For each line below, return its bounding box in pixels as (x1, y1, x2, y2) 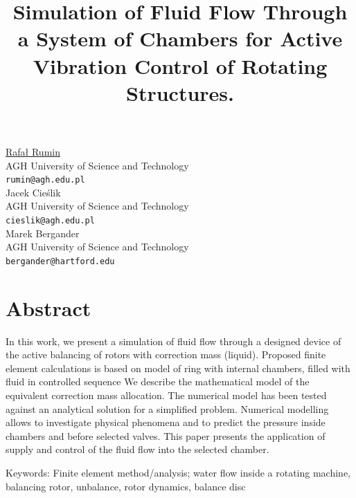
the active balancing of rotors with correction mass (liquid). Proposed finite (6, 347, 326, 362)
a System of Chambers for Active (17, 24, 343, 53)
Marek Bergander (6, 225, 80, 240)
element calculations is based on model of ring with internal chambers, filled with (6, 360, 350, 375)
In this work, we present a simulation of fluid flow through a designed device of (6, 333, 341, 348)
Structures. (126, 78, 234, 107)
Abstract (6, 293, 91, 322)
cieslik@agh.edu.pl (6, 215, 95, 225)
